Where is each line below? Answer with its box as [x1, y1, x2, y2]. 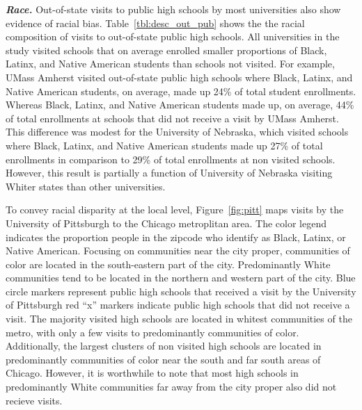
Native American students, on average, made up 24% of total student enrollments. [6, 83, 356, 98]
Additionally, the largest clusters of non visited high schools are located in [6, 338, 322, 353]
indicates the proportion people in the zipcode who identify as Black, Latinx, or [6, 229, 346, 244]
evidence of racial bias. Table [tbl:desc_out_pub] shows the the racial [6, 15, 305, 30]
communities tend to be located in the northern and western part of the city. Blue [6, 270, 356, 285]
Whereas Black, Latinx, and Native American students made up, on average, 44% [6, 97, 354, 112]
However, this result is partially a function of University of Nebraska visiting [6, 165, 333, 180]
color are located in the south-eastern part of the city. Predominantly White [6, 256, 331, 271]
